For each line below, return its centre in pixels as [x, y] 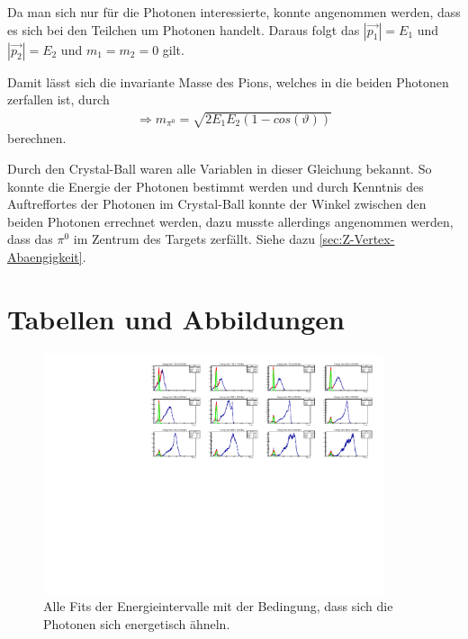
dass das [30, 239]
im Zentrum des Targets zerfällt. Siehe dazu [194, 239]
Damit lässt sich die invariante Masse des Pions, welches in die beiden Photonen [228, 81]
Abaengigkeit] [45, 256]
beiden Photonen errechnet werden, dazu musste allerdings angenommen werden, [230, 221]
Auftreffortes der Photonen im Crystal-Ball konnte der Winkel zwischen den [217, 204]
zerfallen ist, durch [58, 99]
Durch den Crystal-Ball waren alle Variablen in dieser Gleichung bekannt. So [220, 168]
